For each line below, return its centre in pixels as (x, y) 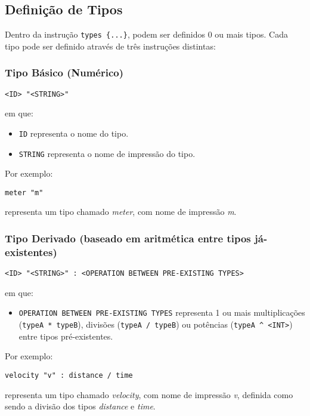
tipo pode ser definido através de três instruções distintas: (110, 46)
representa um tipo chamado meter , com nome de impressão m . (121, 212)
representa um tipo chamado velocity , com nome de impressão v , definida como (149, 394)
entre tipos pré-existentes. (66, 336)
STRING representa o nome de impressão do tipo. (107, 153)
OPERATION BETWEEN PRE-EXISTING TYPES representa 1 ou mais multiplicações (162, 312)
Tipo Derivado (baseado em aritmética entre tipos (128, 238)
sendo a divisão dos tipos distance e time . (80, 406)
